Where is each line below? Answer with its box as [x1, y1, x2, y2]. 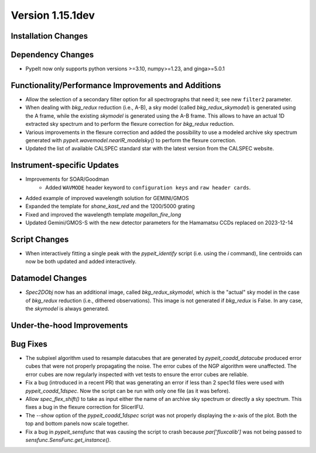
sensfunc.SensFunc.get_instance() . [25, 437, 111, 443]
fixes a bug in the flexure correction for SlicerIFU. [25, 404, 145, 411]
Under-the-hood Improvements [11, 320, 128, 330]
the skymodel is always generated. [25, 305, 109, 313]
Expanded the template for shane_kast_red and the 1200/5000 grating [25, 203, 195, 210]
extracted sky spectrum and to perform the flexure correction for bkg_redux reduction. [25, 121, 235, 128]
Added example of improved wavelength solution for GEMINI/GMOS [25, 195, 190, 202]
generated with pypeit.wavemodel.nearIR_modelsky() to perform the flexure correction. [25, 136, 236, 143]
